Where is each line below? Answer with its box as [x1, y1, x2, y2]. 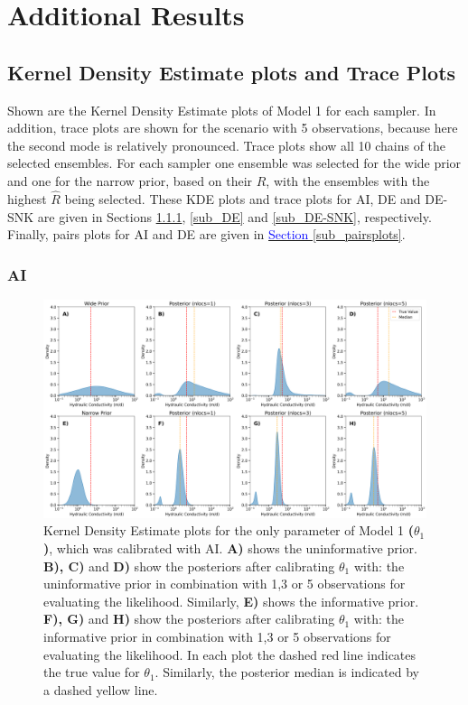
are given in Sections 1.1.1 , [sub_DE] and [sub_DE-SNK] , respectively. [37, 207, 432, 226]
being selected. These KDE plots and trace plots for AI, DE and [64, 189, 421, 208]
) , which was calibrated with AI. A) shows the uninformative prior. [43, 538, 417, 557]
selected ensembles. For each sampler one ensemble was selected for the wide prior [7, 153, 462, 172]
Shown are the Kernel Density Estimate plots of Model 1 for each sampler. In [7, 100, 436, 119]
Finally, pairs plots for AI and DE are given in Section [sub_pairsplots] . [7, 225, 406, 244]
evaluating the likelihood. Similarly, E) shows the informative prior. [43, 591, 419, 610]
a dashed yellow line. [43, 680, 158, 699]
